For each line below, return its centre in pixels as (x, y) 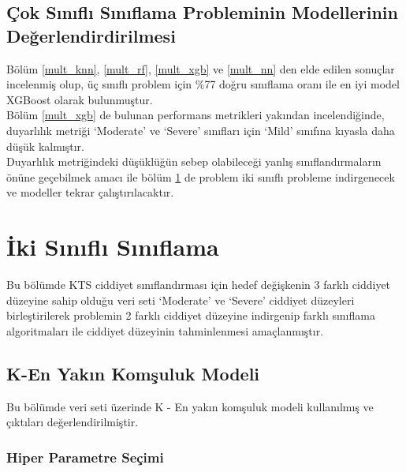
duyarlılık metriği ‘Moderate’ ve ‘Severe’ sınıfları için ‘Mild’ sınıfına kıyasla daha (201, 130)
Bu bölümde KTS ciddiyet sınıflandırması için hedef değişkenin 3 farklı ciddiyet (199, 285)
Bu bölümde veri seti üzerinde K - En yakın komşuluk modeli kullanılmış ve (190, 406)
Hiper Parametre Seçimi (85, 457)
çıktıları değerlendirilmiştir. (73, 422)
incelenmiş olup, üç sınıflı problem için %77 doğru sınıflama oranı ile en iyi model (203, 84)
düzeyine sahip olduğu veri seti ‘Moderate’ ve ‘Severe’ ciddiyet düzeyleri (181, 300)
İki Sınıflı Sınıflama (113, 247)
